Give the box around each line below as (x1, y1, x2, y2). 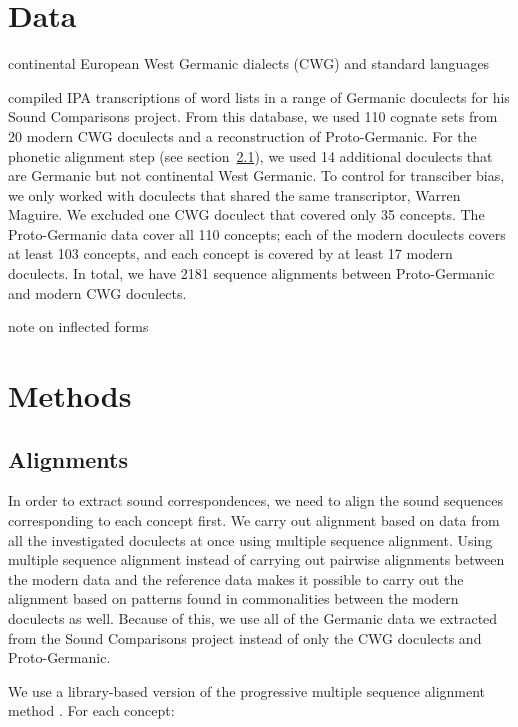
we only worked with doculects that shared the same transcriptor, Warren (8, 184, 461, 205)
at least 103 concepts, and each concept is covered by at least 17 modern (8, 243, 453, 264)
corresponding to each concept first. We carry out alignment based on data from (8, 510, 500, 531)
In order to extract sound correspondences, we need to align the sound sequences (8, 490, 503, 511)
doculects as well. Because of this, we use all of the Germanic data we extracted (8, 607, 498, 628)
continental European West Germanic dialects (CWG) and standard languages (8, 53, 490, 74)
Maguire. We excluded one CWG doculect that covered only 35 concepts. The (8, 204, 485, 225)
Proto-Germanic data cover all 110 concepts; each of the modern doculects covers (8, 223, 506, 244)
